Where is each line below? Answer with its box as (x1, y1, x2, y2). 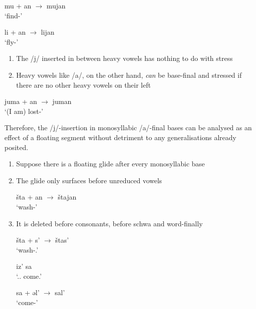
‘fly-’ (4, 36, 18, 47)
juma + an (4, 96, 37, 106)
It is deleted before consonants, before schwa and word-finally (16, 218, 203, 228)
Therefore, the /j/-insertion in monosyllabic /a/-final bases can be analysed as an (4, 122, 252, 133)
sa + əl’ (16, 287, 40, 298)
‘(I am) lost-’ (4, 105, 44, 116)
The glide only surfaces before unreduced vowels (16, 175, 162, 185)
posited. (4, 142, 28, 152)
